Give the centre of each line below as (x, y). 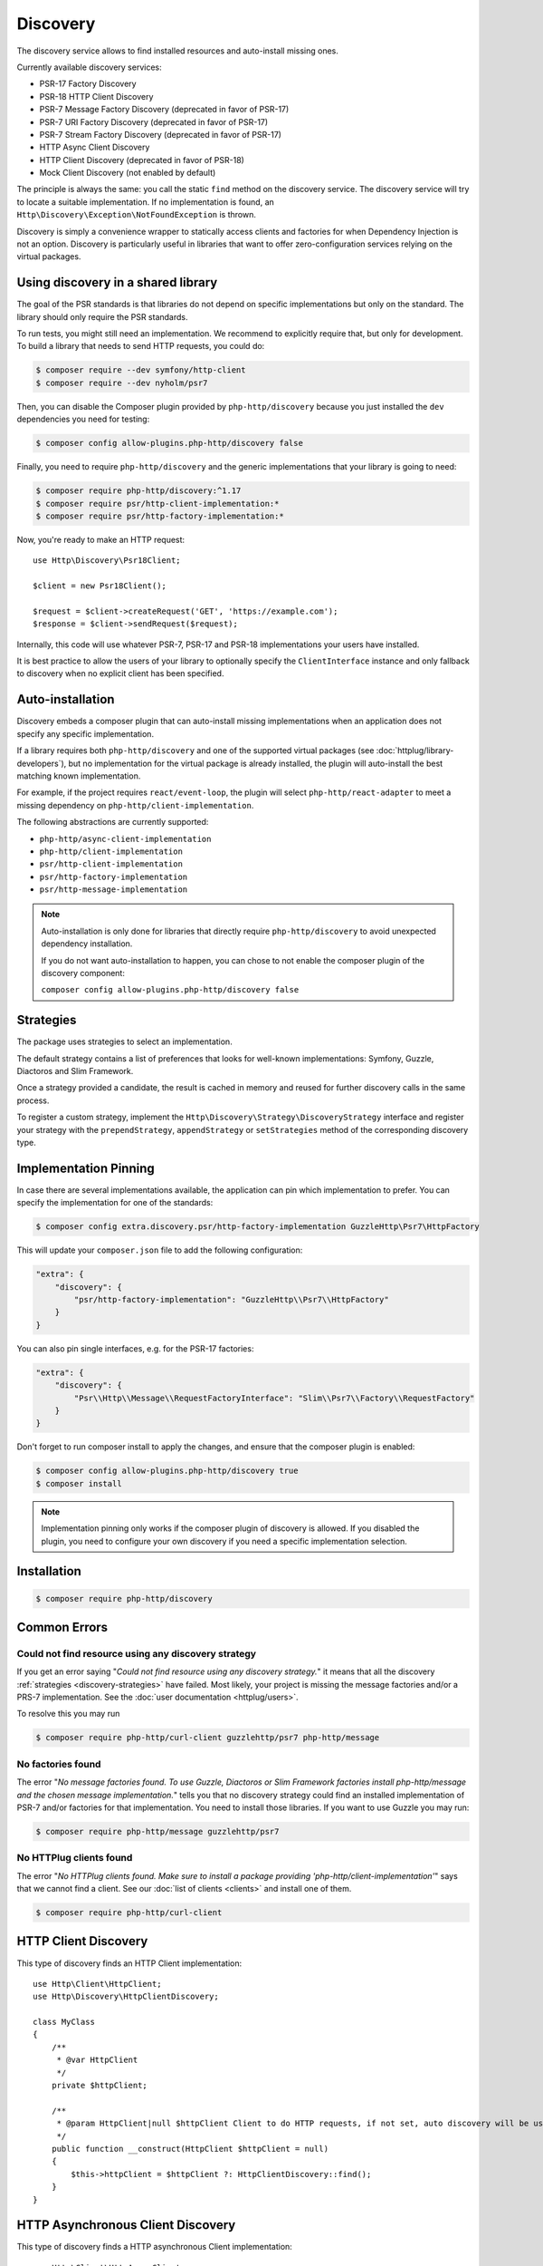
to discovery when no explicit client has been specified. (120, 673)
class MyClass (64, 2022)
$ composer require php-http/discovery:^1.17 (138, 491)
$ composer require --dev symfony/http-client (141, 370)
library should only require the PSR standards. (102, 316)
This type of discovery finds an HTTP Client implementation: (129, 1963)
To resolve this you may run (68, 1714)
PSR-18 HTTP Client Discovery (96, 96)
